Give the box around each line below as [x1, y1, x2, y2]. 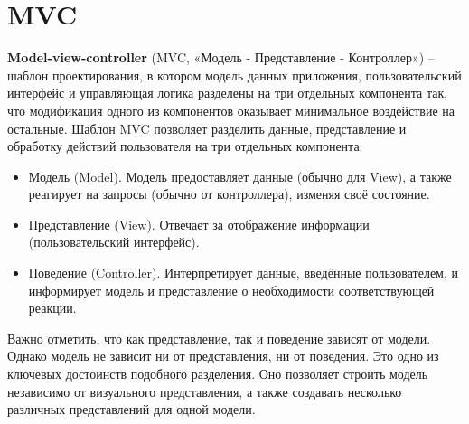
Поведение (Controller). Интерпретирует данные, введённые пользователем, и [28, 263, 459, 282]
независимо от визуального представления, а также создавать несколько [7, 382, 402, 400]
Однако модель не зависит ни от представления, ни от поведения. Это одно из [7, 346, 439, 365]
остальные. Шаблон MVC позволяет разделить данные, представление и [7, 118, 407, 137]
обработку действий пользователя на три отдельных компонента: [7, 137, 363, 155]
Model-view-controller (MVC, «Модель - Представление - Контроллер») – [7, 48, 435, 67]
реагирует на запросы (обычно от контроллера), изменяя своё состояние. [28, 184, 430, 203]
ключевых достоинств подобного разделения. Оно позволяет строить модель [7, 364, 428, 383]
